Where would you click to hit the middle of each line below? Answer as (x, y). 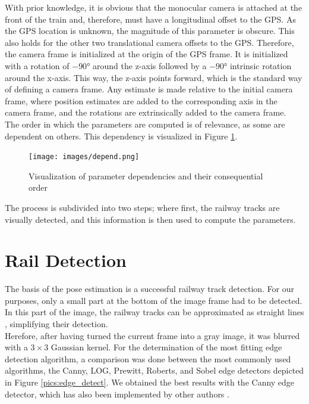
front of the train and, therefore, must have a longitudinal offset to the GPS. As (150, 19)
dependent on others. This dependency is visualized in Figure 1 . (121, 136)
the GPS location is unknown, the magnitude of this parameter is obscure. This (150, 31)
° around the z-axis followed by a (147, 65)
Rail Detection (66, 260)
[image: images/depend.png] (84, 157)
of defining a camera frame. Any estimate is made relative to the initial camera (149, 89)
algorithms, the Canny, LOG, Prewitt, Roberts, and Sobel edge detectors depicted (154, 370)
